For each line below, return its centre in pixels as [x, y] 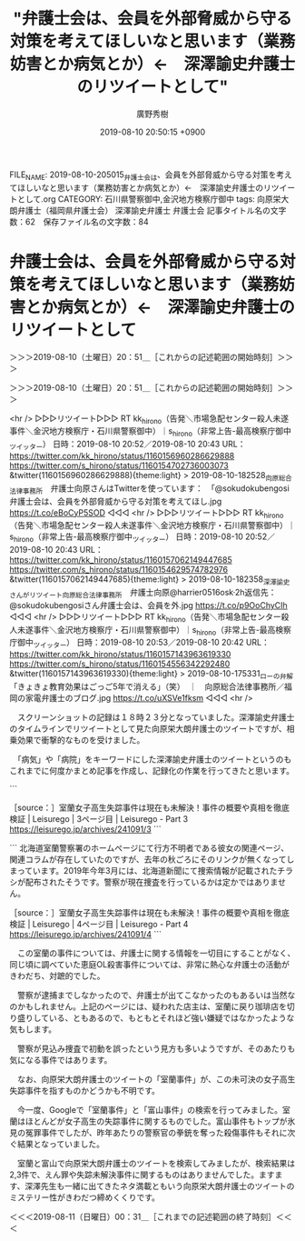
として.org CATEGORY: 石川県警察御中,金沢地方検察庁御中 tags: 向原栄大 [153, 199]
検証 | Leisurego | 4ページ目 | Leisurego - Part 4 [99, 925]
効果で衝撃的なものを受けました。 [81, 740]
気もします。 [33, 1029]
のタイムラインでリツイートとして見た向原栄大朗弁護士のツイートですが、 [148, 729]
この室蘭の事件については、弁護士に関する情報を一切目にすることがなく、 [156, 953]
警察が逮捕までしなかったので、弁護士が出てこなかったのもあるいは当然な [156, 996]
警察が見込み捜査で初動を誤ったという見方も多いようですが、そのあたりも [156, 1049]
